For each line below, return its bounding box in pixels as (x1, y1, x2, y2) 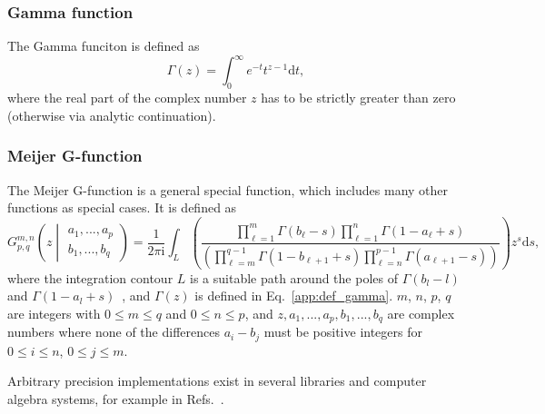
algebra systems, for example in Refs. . (7, 389, 224, 408)
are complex (387, 303, 455, 322)
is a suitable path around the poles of (190, 268, 398, 287)
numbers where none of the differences (7, 322, 220, 341)
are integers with (7, 303, 101, 322)
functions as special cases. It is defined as (7, 198, 237, 217)
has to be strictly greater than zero (261, 88, 456, 107)
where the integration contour (7, 268, 173, 287)
